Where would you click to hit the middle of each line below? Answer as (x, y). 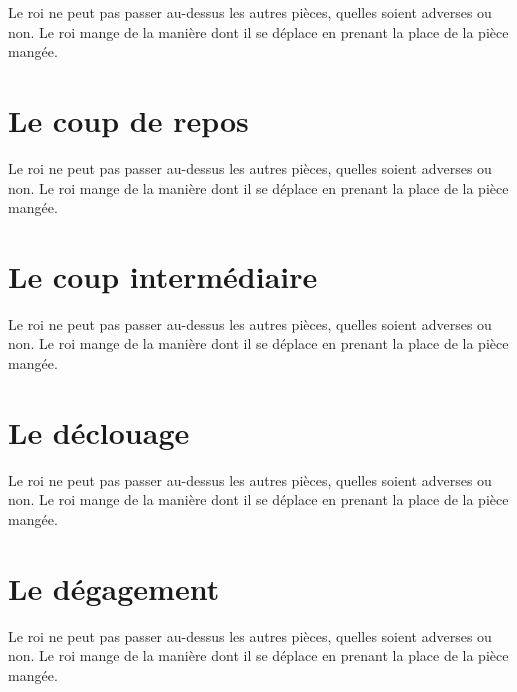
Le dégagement (114, 587)
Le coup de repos (128, 119)
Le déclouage (99, 431)
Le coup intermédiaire (163, 275)
